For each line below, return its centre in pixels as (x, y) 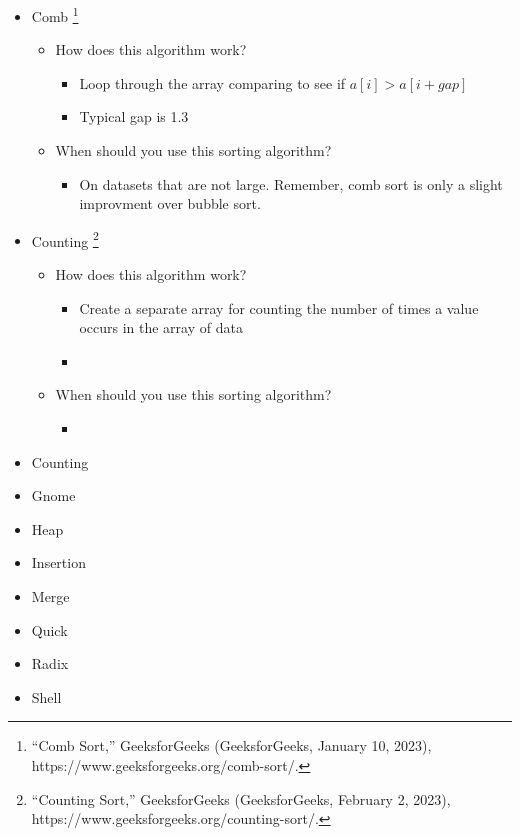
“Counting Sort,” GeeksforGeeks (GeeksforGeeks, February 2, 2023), (241, 798)
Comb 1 (55, 14)
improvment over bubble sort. (170, 203)
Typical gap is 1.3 (134, 116)
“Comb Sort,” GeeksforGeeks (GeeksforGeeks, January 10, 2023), (231, 745)
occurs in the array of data (161, 327)
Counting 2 (65, 239)
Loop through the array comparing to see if (212, 82)
